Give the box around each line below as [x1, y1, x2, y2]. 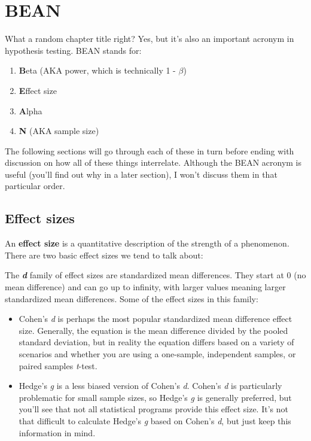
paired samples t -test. [19, 359, 97, 372]
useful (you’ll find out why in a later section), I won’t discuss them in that [5, 168, 278, 180]
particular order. [5, 180, 65, 192]
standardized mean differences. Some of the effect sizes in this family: [5, 292, 258, 305]
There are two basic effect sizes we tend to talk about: [5, 248, 203, 261]
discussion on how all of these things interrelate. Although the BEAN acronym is [5, 156, 302, 169]
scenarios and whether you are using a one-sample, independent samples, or [19, 348, 296, 360]
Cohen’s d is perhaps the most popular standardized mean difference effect [19, 312, 292, 325]
